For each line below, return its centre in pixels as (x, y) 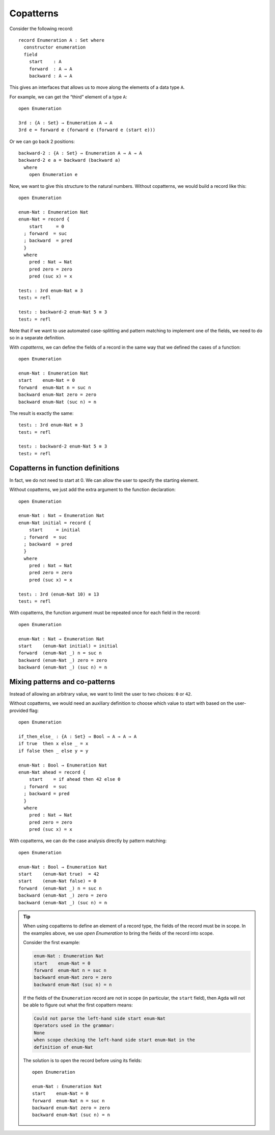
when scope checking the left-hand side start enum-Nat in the (115, 1040)
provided (19, 710)
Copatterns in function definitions (64, 468)
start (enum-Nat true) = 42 (59, 874)
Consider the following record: (41, 29)
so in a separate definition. (37, 338)
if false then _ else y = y (53, 751)
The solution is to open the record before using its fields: (82, 1060)
